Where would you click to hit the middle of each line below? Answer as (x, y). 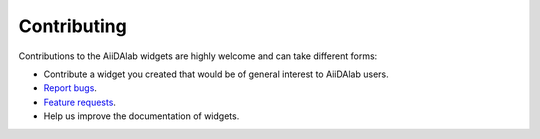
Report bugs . (70, 88)
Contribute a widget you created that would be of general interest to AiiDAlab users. (216, 74)
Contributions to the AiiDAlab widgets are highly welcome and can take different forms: (198, 56)
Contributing (72, 26)
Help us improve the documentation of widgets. (141, 116)
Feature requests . (80, 102)
